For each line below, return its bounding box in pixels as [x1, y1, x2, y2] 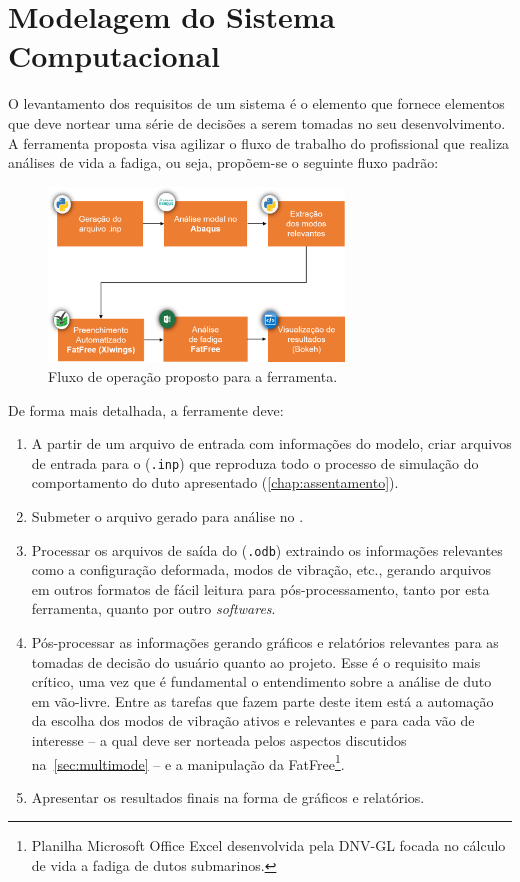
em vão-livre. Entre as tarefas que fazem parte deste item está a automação [31, 690, 494, 711]
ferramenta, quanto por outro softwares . [31, 598, 276, 619]
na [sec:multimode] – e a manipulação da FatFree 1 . [31, 750, 345, 774]
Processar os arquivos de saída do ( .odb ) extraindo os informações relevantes [31, 539, 503, 560]
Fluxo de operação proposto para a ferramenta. [48, 365, 338, 386]
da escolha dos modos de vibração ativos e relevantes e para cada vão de [31, 710, 475, 731]
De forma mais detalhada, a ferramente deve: [8, 399, 284, 420]
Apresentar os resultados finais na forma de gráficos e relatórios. [31, 786, 425, 807]
